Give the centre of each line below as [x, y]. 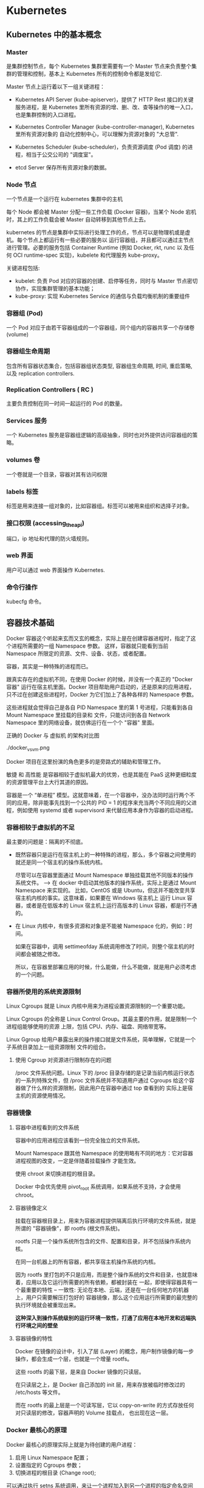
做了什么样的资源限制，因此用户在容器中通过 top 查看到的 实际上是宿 [107, 1088]
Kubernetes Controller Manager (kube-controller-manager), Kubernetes [105, 127]
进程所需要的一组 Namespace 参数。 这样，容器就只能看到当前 [90, 646]
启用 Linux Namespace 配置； [53, 1457]
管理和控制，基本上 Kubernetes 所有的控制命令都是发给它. [89, 73]
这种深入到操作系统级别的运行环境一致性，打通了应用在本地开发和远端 [103, 1318]
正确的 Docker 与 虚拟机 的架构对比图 [53, 735]
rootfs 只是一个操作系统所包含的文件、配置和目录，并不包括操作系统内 [103, 1242]
